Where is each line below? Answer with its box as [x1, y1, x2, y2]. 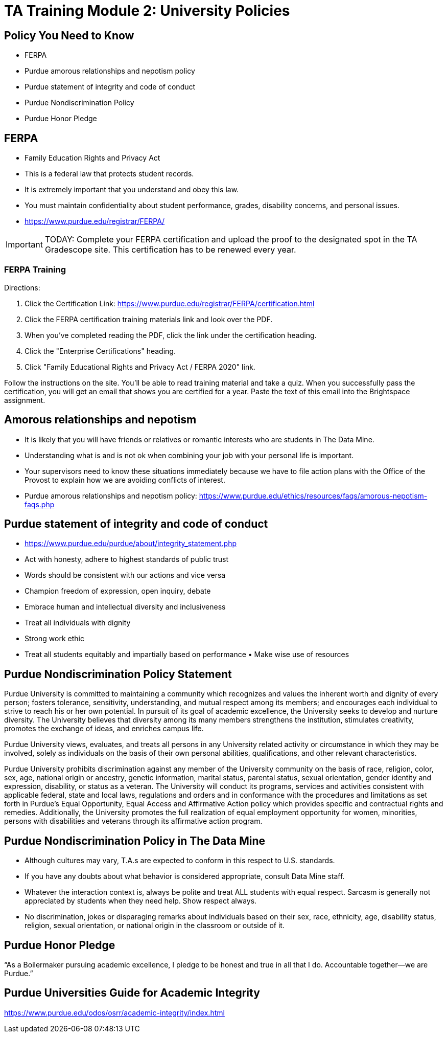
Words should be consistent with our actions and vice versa [25, 571, 226, 580]
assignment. [4, 395, 45, 404]
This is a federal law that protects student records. [25, 169, 194, 178]
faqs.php [25, 500, 55, 509]
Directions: [4, 283, 40, 292]
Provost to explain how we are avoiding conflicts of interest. [25, 475, 225, 484]
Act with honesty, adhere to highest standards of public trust [25, 555, 229, 564]
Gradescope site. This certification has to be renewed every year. [44, 244, 296, 255]
